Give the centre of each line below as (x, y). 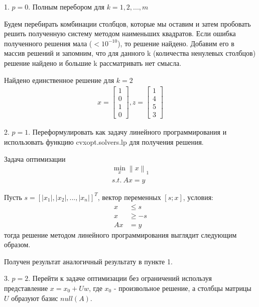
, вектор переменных (129, 197)
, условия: (198, 197)
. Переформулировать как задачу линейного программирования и (127, 132)
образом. (17, 244)
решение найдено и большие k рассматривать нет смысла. (93, 63)
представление (26, 288)
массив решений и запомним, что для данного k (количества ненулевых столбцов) (130, 53)
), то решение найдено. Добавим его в (176, 43)
